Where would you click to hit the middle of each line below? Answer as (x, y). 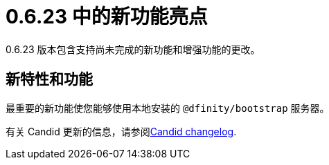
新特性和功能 (49, 79)
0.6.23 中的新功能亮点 (107, 17)
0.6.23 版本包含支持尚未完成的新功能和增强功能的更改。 (133, 49)
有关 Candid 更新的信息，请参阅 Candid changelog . (121, 131)
